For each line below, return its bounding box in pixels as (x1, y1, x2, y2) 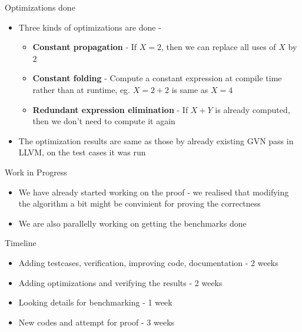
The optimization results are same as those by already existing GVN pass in (18, 134, 294, 147)
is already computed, (215, 103, 290, 115)
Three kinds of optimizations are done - (18, 21, 161, 33)
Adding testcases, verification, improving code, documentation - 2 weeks (18, 256, 278, 268)
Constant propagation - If (32, 41, 137, 53)
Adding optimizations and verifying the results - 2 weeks (18, 276, 223, 288)
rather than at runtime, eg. (32, 83, 131, 95)
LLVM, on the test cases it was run (18, 146, 146, 158)
